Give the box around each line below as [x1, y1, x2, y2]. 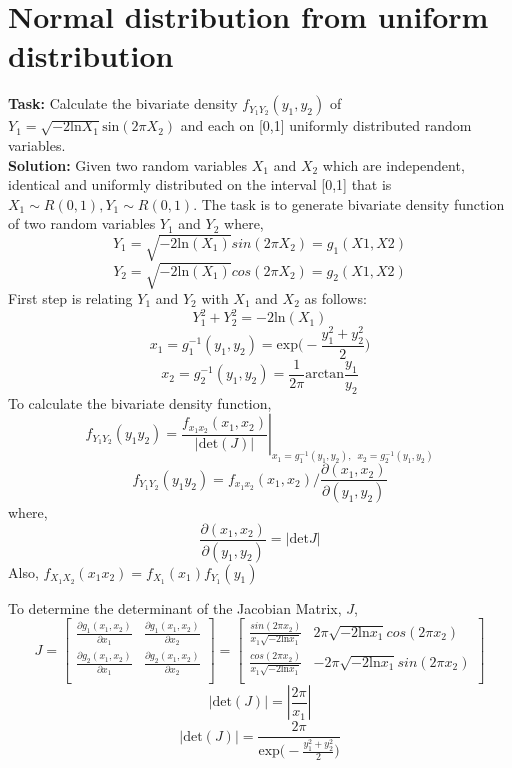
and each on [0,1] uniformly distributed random [180, 115, 472, 136]
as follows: [304, 287, 367, 308]
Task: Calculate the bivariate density [8, 93, 238, 114]
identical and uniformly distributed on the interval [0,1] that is [8, 174, 392, 195]
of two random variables [8, 213, 156, 234]
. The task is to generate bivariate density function [193, 193, 505, 214]
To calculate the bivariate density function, [8, 392, 272, 413]
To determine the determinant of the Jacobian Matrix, [8, 597, 342, 618]
